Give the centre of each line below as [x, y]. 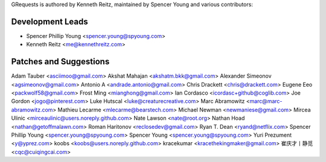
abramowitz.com [32, 110]
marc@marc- [266, 101]
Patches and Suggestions [60, 62]
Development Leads [50, 21]
